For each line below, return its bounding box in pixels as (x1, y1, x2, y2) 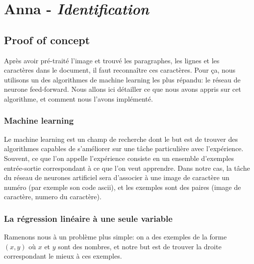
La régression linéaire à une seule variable (4, 212, 173, 224)
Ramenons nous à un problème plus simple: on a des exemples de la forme (4, 232, 227, 242)
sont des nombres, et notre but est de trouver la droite (58, 241, 222, 251)
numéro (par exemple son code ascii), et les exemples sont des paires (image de (4, 182, 241, 192)
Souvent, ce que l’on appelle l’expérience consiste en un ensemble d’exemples (4, 153, 234, 163)
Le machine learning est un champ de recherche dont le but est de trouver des (4, 133, 238, 144)
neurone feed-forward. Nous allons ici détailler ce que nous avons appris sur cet (4, 84, 241, 94)
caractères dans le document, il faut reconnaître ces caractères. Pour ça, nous (4, 65, 236, 75)
